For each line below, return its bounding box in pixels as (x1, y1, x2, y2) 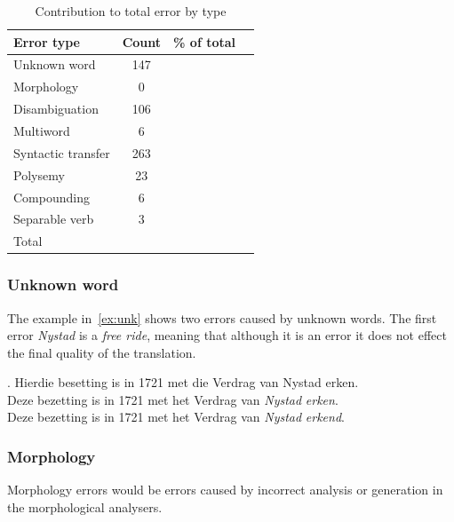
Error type (13, 32, 80, 51)
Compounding (13, 187, 90, 206)
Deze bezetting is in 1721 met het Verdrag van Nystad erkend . (7, 407, 345, 426)
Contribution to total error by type (35, 2, 227, 20)
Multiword (13, 121, 70, 139)
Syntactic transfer (13, 143, 110, 162)
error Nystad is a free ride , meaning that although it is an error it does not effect (7, 326, 447, 344)
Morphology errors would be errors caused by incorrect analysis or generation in (7, 480, 443, 499)
